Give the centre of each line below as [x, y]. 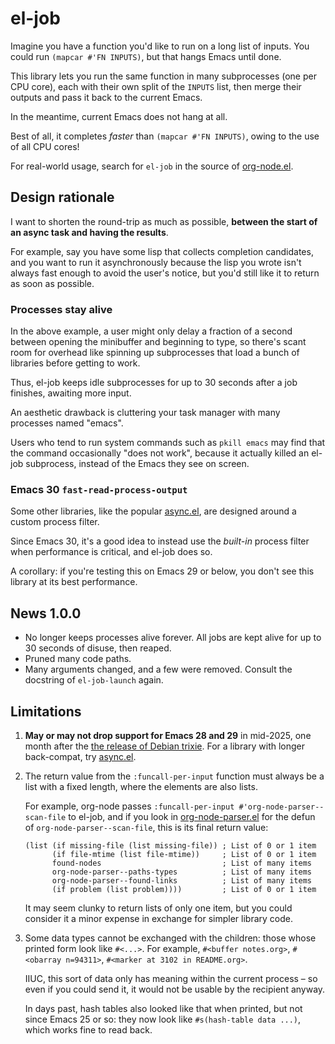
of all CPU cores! [45, 146]
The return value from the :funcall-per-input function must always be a [174, 776]
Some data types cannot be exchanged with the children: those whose [170, 938]
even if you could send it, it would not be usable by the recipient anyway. [175, 989]
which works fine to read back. [88, 1029]
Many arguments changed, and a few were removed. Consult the [158, 669]
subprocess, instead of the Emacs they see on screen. [137, 464]
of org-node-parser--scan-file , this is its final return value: [146, 827]
